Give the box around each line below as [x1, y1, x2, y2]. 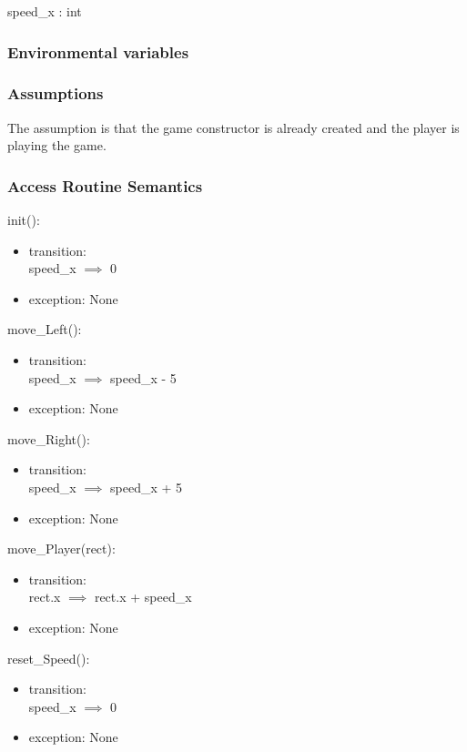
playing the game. [7, 136, 107, 155]
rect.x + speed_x [94, 587, 192, 606]
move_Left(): [7, 320, 82, 339]
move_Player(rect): [7, 539, 116, 558]
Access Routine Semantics [7, 174, 203, 197]
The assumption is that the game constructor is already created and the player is [7, 117, 460, 137]
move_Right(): [7, 429, 90, 448]
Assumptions [7, 82, 104, 105]
